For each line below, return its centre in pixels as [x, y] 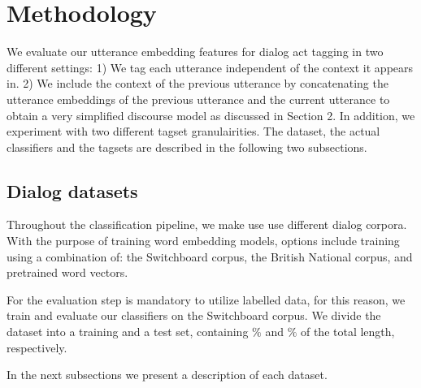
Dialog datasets [72, 190]
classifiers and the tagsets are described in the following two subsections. [187, 147]
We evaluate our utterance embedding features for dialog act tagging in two [195, 52]
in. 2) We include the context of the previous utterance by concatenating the [197, 83]
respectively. [37, 347]
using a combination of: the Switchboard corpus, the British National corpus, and [210, 256]
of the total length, [347, 332]
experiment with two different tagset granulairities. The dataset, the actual [193, 131]
